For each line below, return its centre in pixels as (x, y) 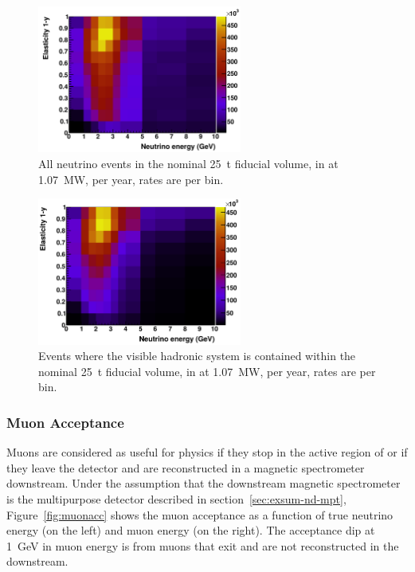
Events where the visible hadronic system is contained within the (197, 356)
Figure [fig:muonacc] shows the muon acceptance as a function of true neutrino (200, 514)
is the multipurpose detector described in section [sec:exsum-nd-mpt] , (176, 499)
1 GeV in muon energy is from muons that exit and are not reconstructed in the (203, 545)
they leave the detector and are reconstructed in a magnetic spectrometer (186, 467)
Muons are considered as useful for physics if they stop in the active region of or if (207, 452)
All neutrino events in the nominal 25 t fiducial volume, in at (188, 163)
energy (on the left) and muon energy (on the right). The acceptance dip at (191, 530)
